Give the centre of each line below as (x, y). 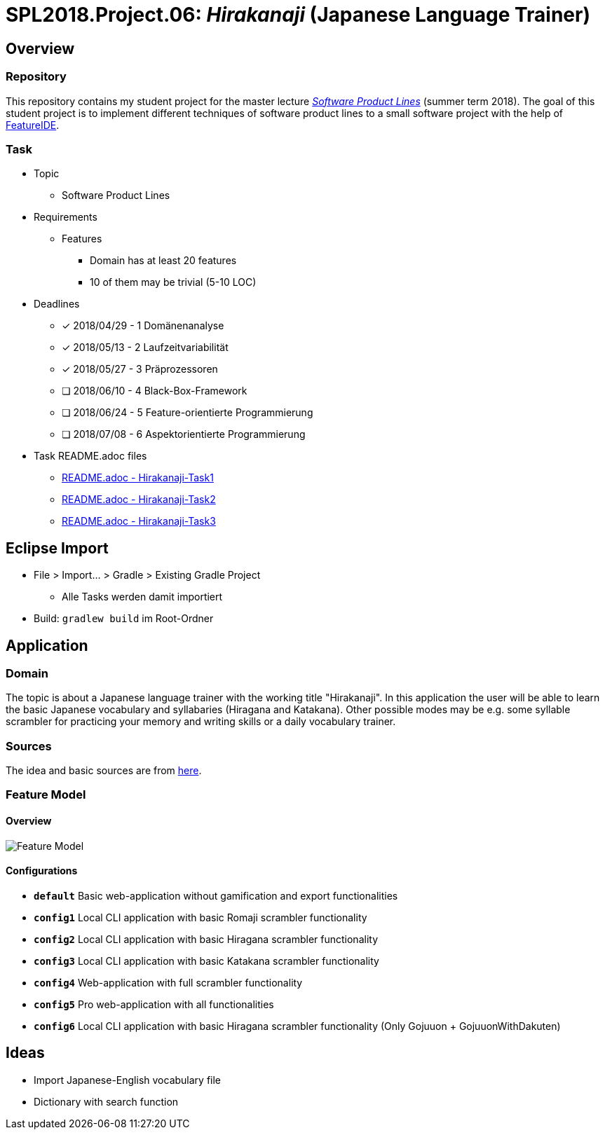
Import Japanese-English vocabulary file (128, 1080)
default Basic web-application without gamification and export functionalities (216, 895)
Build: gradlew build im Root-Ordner (124, 619)
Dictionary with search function (106, 1101)
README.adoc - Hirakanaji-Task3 (139, 521)
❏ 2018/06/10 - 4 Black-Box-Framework (155, 391)
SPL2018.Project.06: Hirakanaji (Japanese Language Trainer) (298, 15)
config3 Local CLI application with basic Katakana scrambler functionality (206, 961)
